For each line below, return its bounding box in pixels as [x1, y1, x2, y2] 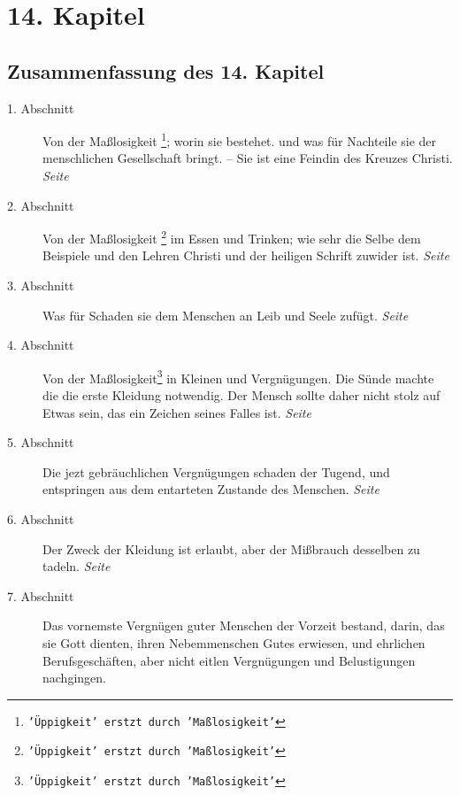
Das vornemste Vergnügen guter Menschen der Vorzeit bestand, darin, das [42, 616, 445, 635]
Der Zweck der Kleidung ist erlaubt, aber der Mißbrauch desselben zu [42, 539, 420, 558]
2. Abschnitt [7, 196, 74, 214]
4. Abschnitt [7, 336, 74, 354]
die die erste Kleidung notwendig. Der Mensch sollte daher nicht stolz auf [42, 386, 441, 405]
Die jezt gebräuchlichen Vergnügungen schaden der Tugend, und [42, 462, 390, 481]
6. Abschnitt [7, 510, 74, 529]
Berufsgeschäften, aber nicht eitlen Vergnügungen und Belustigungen [42, 651, 416, 669]
